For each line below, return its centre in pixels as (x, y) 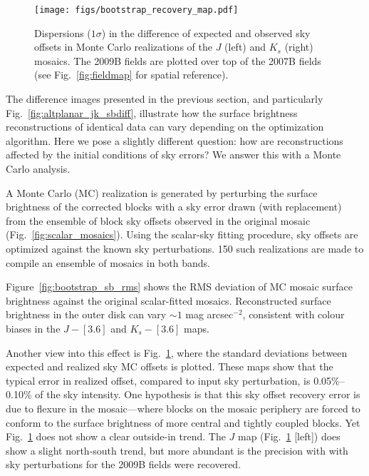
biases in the (33, 328)
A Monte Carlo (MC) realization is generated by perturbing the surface (162, 192)
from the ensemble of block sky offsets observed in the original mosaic (158, 220)
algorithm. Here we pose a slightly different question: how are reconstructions (175, 140)
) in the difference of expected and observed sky (206, 32)
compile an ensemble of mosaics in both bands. (108, 262)
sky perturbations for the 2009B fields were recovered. (124, 464)
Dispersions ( (63, 32)
